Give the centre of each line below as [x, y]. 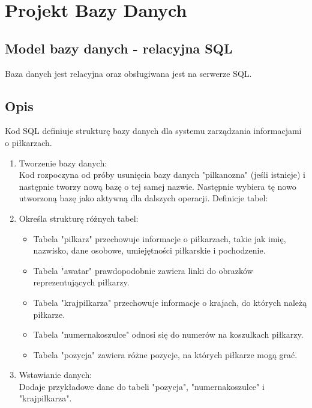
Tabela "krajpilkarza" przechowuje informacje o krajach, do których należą [170, 302]
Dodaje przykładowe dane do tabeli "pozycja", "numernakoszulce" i [142, 386]
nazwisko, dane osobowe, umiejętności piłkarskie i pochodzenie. [149, 250]
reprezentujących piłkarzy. [81, 282]
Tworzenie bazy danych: [63, 163]
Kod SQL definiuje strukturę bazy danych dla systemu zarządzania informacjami [153, 131]
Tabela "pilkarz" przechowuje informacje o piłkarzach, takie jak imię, [160, 238]
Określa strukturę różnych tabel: [79, 218]
